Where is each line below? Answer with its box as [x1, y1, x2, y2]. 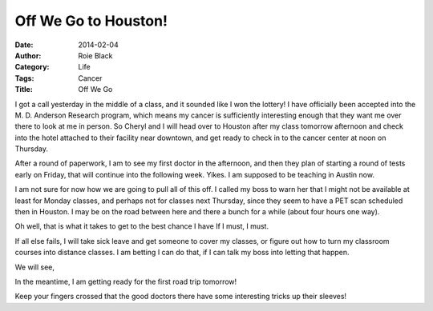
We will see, [14, 262, 55, 272]
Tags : [14, 73, 34, 83]
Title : [14, 85, 34, 94]
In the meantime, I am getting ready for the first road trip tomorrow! [14, 277, 237, 286]
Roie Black [78, 50, 113, 60]
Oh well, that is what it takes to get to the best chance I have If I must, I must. [14, 221, 269, 231]
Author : [14, 50, 42, 60]
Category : [14, 62, 50, 72]
